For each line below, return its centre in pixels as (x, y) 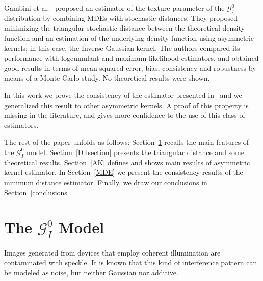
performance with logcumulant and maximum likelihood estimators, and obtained (131, 58)
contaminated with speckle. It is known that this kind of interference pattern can (131, 262)
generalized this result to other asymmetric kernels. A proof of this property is (126, 105)
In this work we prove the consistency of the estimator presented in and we (123, 95)
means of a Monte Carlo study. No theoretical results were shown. (107, 78)
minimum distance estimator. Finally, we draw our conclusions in (106, 182)
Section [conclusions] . (38, 192)
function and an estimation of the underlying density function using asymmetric (129, 37)
